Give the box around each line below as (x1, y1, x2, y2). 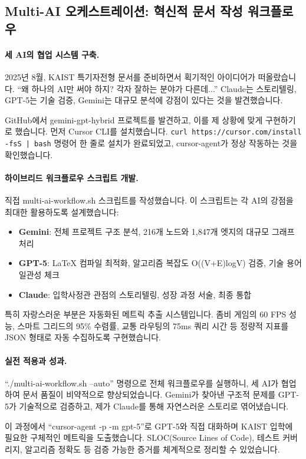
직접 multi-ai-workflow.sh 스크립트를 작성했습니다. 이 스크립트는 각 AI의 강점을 (5, 194, 294, 206)
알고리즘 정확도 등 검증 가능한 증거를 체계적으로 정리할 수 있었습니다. (25, 442, 280, 455)
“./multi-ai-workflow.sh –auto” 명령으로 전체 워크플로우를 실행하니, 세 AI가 (5, 376, 279, 389)
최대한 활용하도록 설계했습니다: (5, 205, 119, 218)
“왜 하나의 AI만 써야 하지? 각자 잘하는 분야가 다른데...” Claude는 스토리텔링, (17, 82, 297, 94)
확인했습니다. (5, 148, 53, 160)
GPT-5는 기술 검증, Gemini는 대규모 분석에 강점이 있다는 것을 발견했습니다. (5, 94, 283, 106)
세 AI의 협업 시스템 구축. (5, 48, 100, 60)
